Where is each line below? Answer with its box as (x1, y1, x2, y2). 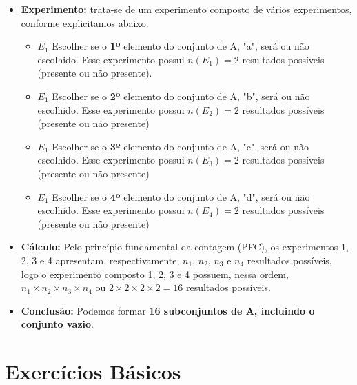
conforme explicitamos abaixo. (21, 15, 149, 30)
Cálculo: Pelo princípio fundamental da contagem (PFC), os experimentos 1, (21, 239, 349, 254)
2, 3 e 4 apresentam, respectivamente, (21, 253, 180, 267)
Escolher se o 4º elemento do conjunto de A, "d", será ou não (52, 189, 310, 204)
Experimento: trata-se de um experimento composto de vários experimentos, (21, 2, 352, 16)
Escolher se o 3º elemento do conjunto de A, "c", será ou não (52, 139, 309, 153)
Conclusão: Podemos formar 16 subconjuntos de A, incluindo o (21, 303, 315, 317)
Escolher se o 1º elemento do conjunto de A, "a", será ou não (52, 39, 309, 53)
